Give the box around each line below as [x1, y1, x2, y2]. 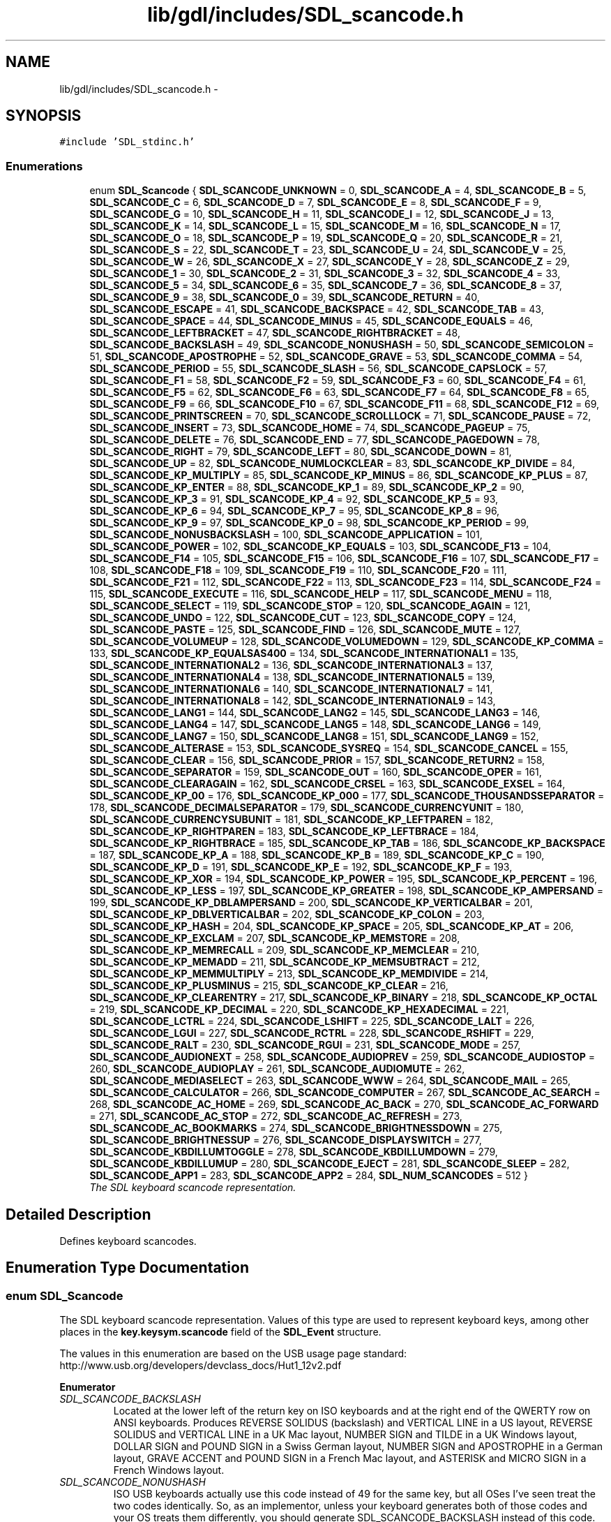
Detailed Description [6, 1205, 151, 1223]
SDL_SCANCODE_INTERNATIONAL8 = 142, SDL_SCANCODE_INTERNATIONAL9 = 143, [89, 695, 496, 707]
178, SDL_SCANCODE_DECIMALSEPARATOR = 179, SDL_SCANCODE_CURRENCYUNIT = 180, [89, 801, 524, 814]
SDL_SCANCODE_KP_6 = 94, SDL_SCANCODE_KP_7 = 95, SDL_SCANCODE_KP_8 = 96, [89, 505, 500, 517]
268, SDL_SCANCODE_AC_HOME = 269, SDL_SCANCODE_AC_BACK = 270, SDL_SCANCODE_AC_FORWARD [89, 1098, 599, 1111]
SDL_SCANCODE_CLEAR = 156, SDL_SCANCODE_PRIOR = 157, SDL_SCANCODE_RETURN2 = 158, [89, 754, 545, 767]
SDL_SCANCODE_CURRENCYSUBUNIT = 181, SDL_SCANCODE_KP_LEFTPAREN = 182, [89, 813, 494, 826]
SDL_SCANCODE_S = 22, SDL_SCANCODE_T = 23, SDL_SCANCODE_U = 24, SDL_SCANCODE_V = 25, [89, 244, 566, 256]
